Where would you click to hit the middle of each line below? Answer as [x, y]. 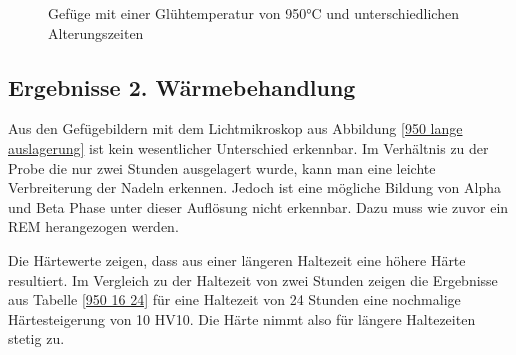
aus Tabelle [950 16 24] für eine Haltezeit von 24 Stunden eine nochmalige [234, 299]
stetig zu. [36, 338]
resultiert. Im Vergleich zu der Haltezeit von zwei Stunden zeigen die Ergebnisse [253, 279]
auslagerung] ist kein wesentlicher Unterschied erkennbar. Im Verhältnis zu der [248, 147]
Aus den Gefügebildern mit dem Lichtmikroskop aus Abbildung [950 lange [235, 128]
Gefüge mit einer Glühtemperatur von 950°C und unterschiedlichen [253, 13]
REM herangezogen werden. [93, 226]
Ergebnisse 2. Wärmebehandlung [182, 86]
